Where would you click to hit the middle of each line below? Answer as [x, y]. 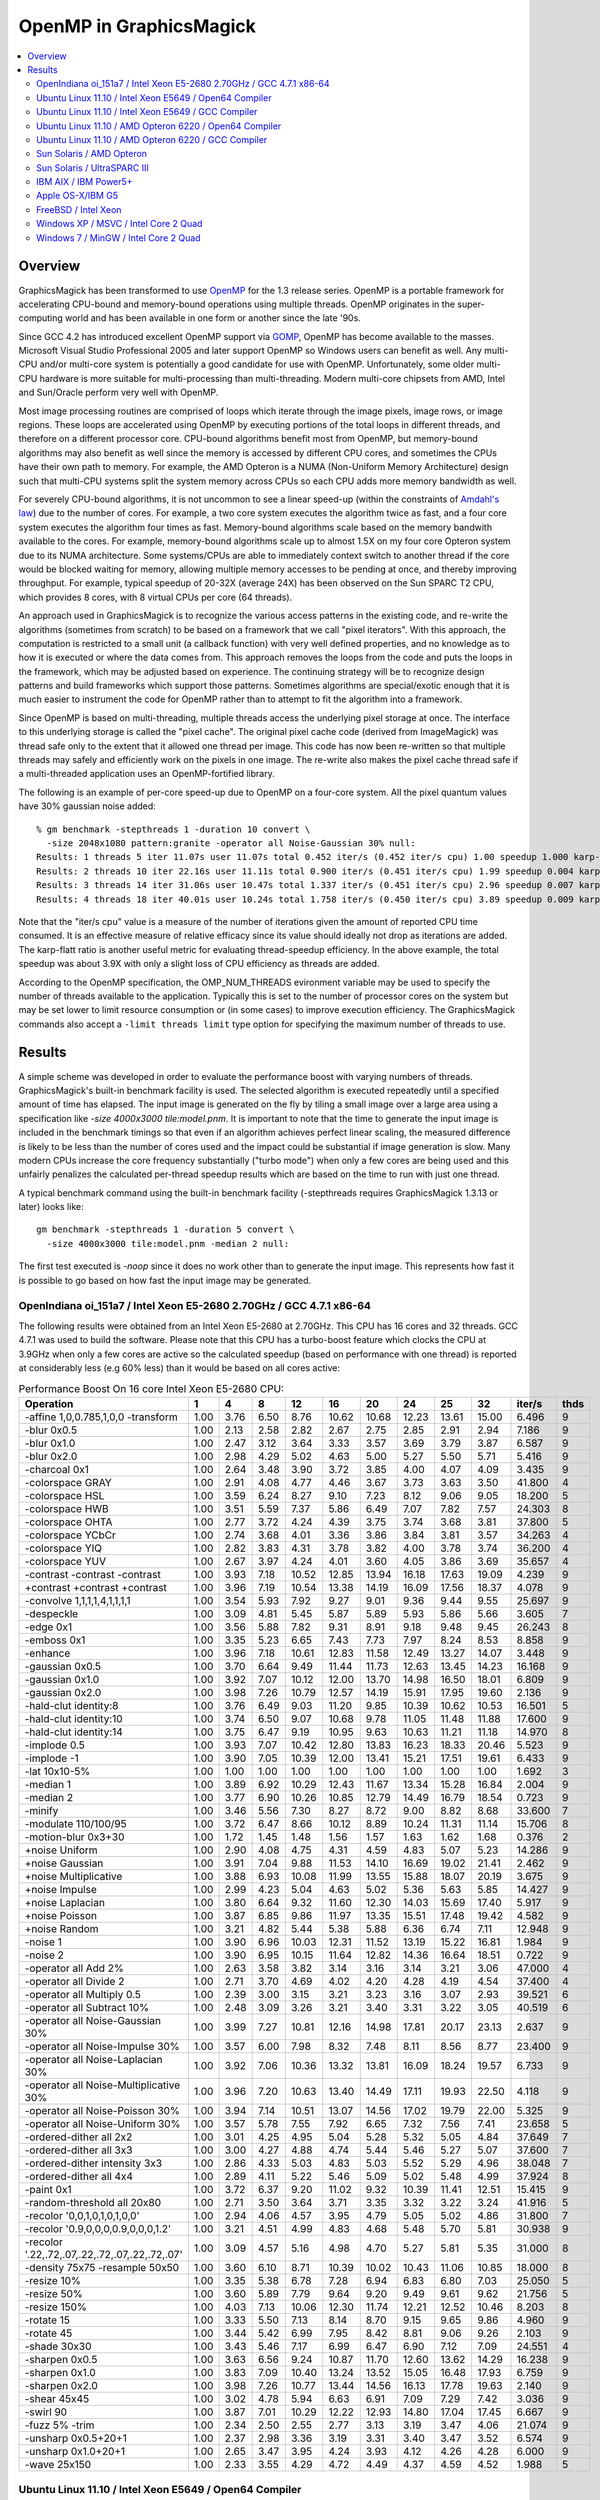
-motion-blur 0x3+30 [74, 1837]
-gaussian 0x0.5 [63, 1666]
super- [470, 304]
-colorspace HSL [64, 1495]
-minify [41, 1810]
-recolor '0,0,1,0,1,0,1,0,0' [82, 2215]
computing [41, 318]
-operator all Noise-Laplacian [94, 2059]
